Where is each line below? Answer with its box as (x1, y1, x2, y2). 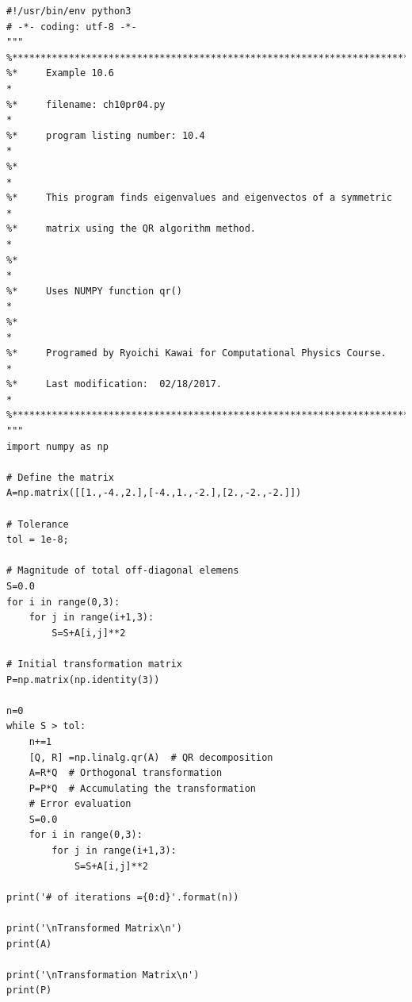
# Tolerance (6, 518, 69, 530)
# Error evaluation (29, 798, 132, 810)
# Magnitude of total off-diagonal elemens (6, 565, 239, 577)
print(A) (6, 938, 52, 950)
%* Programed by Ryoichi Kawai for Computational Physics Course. (6, 347, 387, 359)
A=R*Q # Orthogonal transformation (29, 767, 223, 779)
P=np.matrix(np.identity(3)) (6, 674, 160, 685)
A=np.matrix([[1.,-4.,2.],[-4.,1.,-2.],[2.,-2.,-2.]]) (6, 487, 302, 499)
